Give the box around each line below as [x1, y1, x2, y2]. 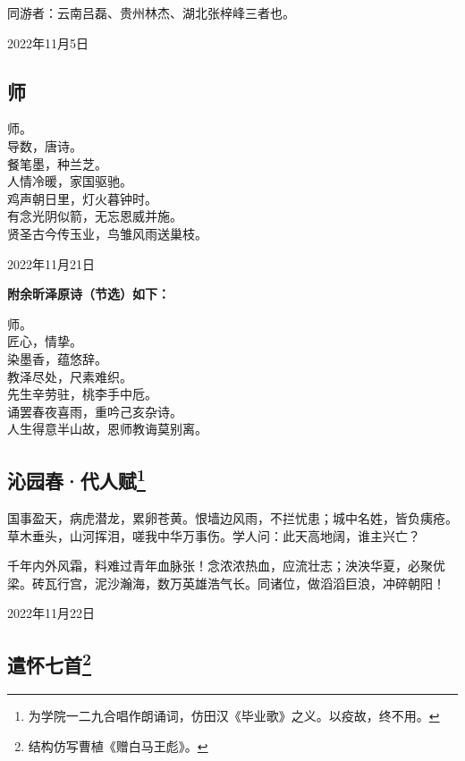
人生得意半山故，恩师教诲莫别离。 [7, 419, 207, 438]
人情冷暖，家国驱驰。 [7, 172, 132, 190]
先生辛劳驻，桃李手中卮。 [7, 385, 157, 403]
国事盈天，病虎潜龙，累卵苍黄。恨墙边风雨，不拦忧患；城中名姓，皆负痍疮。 [7, 509, 458, 528]
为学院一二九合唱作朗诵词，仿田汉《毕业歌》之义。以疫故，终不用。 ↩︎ [28, 706, 440, 725]
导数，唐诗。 [7, 136, 82, 155]
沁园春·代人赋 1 [7, 463, 146, 495]
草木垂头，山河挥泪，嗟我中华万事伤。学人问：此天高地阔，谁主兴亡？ [7, 526, 420, 545]
